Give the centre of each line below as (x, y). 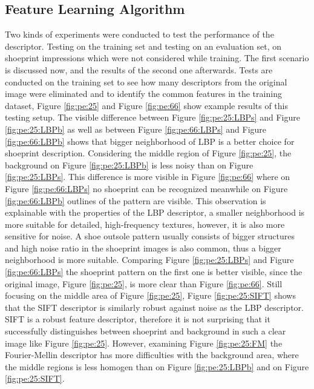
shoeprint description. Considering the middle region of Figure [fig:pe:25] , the (148, 153)
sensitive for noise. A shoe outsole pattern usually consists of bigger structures (150, 236)
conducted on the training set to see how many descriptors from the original (146, 81)
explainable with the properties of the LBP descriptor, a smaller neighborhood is (155, 212)
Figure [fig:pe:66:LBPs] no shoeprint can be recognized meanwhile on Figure (146, 188)
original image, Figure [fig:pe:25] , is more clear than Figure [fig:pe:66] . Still (144, 283)
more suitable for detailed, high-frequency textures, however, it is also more (145, 224)
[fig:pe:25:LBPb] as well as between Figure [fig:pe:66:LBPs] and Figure (136, 129)
